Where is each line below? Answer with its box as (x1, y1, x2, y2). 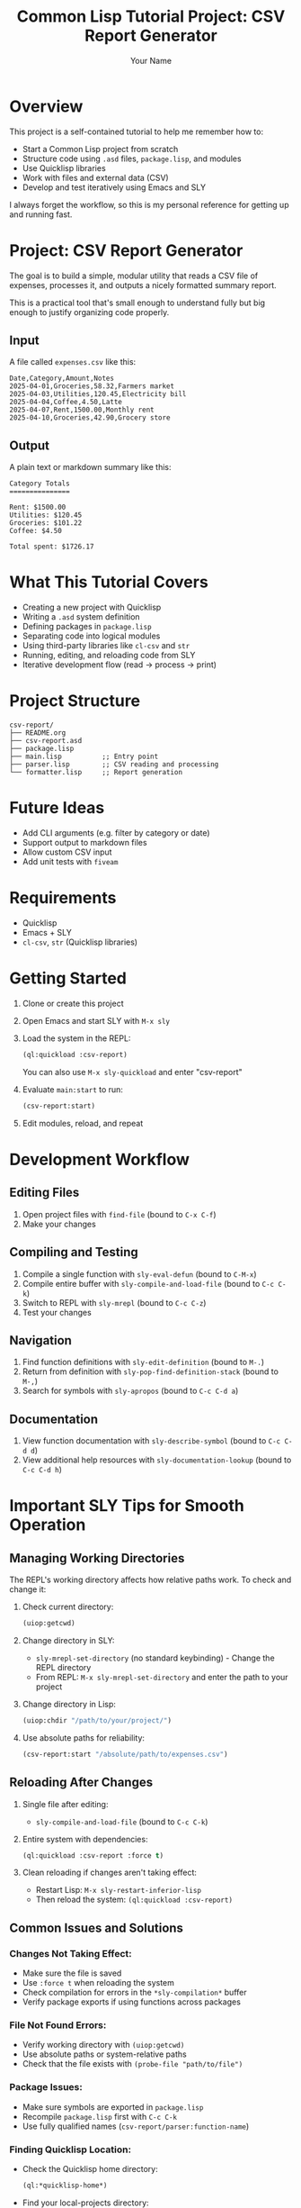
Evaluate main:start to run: (22, 1083, 124, 1095)
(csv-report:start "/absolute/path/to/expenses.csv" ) (22, 1750, 228, 1759)
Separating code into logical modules (22, 630, 161, 641)
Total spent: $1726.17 (9, 542, 94, 551)
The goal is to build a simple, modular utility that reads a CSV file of (9, 270, 259, 281)
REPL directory (35, 1662, 92, 1672)
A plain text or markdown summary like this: (9, 462, 172, 473)
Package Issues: (9, 2081, 83, 2094)
